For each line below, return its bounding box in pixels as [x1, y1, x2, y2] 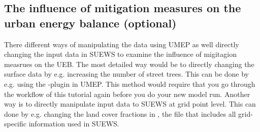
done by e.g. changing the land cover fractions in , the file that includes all [4, 108, 236, 119]
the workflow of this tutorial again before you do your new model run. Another [4, 88, 250, 99]
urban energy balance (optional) [4, 15, 177, 30]
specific [4, 118, 27, 129]
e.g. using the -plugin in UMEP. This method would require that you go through [4, 78, 255, 89]
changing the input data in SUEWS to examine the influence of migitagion [4, 49, 237, 59]
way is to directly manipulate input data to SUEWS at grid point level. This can [4, 98, 256, 109]
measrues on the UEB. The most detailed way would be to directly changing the [4, 58, 254, 69]
